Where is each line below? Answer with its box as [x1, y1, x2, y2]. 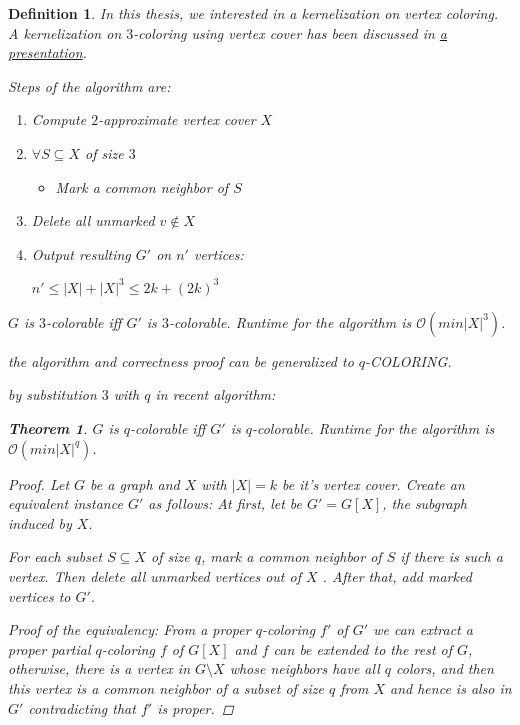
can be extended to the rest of [273, 638, 453, 659]
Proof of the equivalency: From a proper [8, 619, 251, 640]
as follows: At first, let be [148, 493, 302, 514]
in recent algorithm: [155, 384, 276, 405]
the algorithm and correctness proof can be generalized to [8, 350, 354, 371]
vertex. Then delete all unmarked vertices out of [8, 566, 301, 586]
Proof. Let [8, 473, 70, 494]
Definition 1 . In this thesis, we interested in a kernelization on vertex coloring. [8, 3, 499, 23]
